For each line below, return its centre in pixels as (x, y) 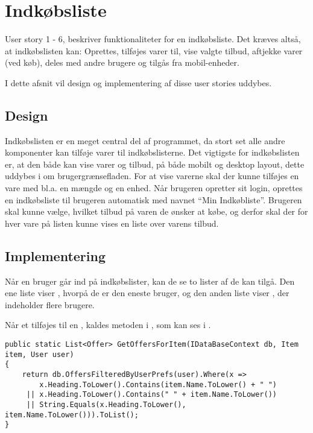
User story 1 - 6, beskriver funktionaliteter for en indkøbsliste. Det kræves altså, (153, 39)
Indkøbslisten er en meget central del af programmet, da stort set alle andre (145, 140)
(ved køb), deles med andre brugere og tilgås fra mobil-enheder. (122, 62)
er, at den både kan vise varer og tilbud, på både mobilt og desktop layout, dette (155, 164)
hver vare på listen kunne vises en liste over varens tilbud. (112, 223)
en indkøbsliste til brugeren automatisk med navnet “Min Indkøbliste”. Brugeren (153, 199)
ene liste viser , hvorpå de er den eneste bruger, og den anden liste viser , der (147, 293)
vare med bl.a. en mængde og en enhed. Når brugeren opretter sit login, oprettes (154, 188)
